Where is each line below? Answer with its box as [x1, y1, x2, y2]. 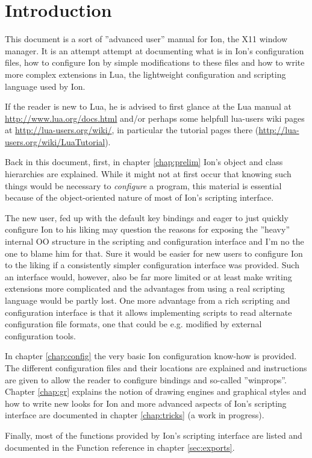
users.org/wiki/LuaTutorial [5, 135, 105, 148]
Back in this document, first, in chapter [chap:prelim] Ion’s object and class [5, 155, 283, 168]
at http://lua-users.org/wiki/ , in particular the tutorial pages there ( [5, 124, 259, 136]
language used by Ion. [5, 80, 86, 92]
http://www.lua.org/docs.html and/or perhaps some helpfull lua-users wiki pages [5, 111, 305, 124]
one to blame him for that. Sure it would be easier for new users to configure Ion [5, 246, 303, 259]
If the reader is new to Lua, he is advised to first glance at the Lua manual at [5, 100, 292, 113]
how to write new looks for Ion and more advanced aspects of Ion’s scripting [5, 397, 287, 409]
